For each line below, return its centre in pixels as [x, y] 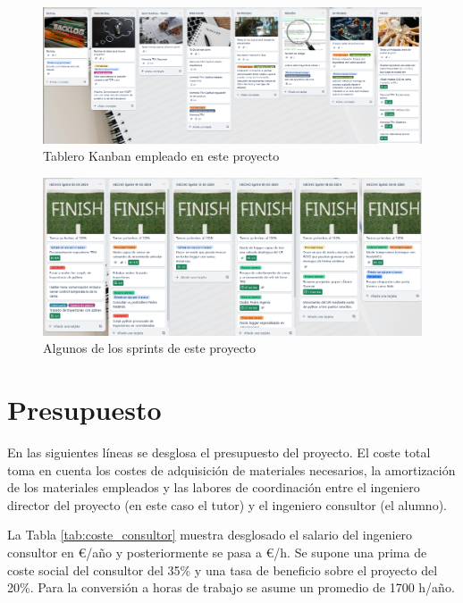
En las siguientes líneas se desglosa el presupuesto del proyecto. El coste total [219, 452]
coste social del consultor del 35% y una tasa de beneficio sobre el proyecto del [223, 569]
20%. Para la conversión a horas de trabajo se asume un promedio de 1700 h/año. [231, 587]
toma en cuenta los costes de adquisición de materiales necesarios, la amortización [231, 469]
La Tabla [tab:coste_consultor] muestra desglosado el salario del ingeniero [210, 535]
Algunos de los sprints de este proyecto [150, 348]
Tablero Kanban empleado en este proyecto [161, 156]
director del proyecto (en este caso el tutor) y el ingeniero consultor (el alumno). [227, 504]
